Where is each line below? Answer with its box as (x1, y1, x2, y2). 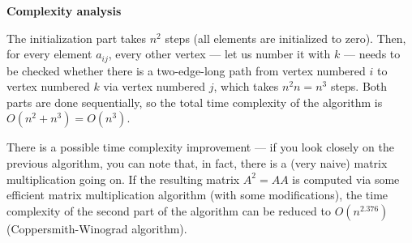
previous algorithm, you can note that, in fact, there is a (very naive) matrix (6, 155, 388, 172)
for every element (6, 45, 92, 62)
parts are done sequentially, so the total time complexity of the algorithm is (6, 93, 383, 110)
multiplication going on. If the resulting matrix (6, 170, 240, 187)
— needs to (343, 45, 401, 62)
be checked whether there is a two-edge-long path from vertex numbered (6, 62, 366, 79)
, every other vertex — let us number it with (108, 45, 331, 62)
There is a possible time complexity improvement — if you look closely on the (6, 139, 394, 156)
